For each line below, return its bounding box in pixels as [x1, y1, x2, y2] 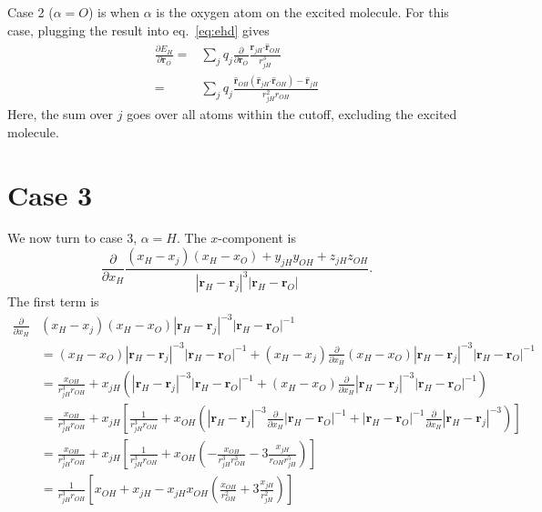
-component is [218, 228, 296, 247]
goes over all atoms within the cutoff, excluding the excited [127, 105, 457, 124]
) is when [87, 3, 140, 21]
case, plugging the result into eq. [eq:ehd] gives [7, 20, 270, 39]
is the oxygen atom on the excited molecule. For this [156, 3, 449, 21]
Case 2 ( [7, 3, 54, 21]
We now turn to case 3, [7, 228, 138, 247]
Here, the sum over [7, 105, 114, 124]
